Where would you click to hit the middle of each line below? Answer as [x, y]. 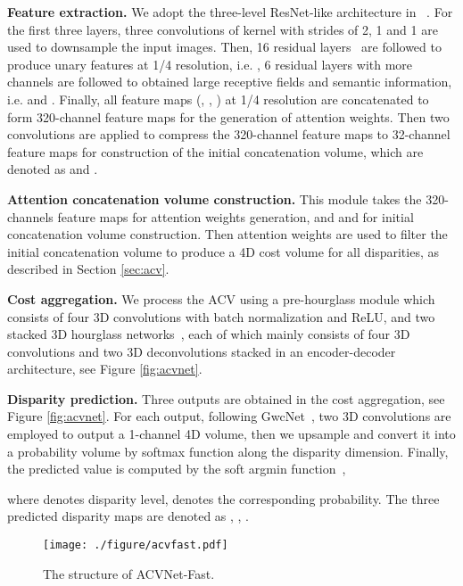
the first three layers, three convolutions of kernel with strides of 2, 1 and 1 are [223, 29]
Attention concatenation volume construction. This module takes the [215, 198]
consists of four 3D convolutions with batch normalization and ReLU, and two [221, 316]
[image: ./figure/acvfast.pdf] [136, 545]
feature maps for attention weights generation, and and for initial [236, 216]
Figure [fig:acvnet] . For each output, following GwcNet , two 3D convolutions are [229, 416]
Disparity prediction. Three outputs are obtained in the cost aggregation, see [226, 398]
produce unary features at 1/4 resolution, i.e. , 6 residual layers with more [210, 64]
